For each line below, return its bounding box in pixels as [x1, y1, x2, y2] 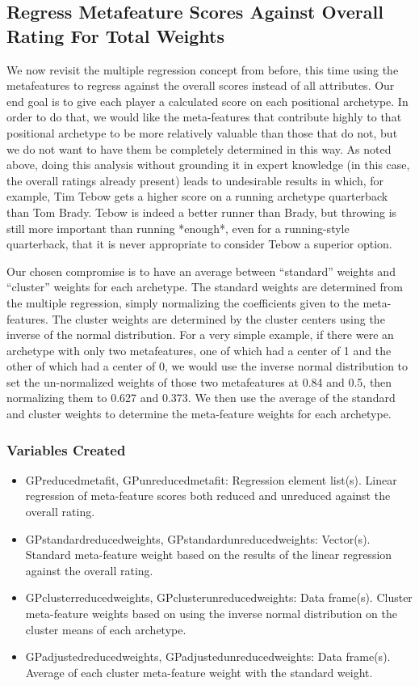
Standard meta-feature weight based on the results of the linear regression [25, 546, 392, 563]
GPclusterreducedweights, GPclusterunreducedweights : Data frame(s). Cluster [25, 589, 413, 606]
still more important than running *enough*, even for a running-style [6, 219, 350, 236]
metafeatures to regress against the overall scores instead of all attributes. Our [6, 77, 395, 94]
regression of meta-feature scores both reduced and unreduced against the [25, 487, 391, 504]
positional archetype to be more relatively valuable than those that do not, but [6, 124, 398, 141]
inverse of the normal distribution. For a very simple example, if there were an [6, 326, 394, 343]
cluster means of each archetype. [25, 620, 186, 637]
